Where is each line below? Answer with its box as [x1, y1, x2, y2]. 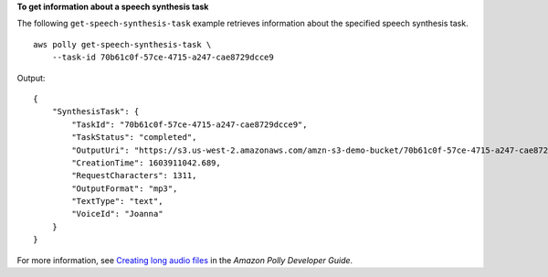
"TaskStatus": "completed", [71, 133, 197, 143]
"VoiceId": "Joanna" [71, 208, 163, 219]
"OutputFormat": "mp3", [71, 183, 178, 194]
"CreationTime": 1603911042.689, [71, 157, 221, 168]
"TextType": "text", [71, 197, 163, 207]
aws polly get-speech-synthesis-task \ [33, 39, 212, 49]
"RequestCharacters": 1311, [71, 170, 197, 181]
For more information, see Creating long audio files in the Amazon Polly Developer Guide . [16, 254, 353, 265]
